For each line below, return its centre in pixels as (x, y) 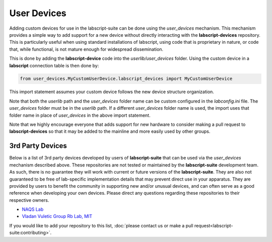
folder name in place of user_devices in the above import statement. (80, 115)
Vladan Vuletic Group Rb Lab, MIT (57, 216)
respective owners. (29, 200)
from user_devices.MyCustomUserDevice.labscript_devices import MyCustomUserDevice (126, 79)
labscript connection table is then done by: (54, 65)
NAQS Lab (33, 209)
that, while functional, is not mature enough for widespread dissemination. (86, 49)
